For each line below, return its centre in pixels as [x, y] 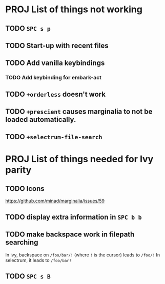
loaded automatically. [41, 119]
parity [18, 170]
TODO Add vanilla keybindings [55, 63]
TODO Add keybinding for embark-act [53, 78]
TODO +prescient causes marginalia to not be [79, 112]
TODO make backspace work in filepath [70, 235]
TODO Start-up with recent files [57, 45]
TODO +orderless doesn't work [56, 94]
